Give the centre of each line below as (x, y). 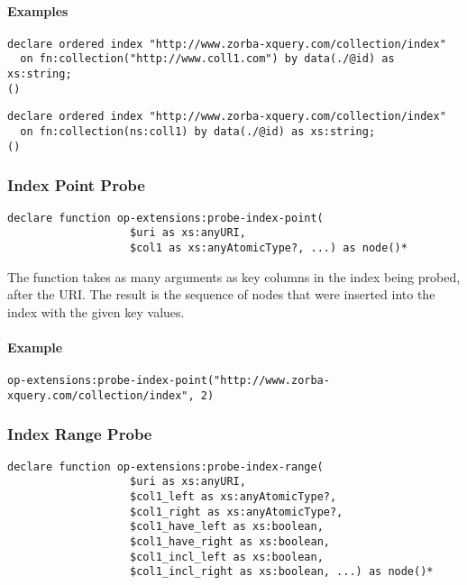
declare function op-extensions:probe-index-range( (165, 466)
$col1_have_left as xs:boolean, (227, 527)
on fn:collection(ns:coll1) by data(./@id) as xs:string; (198, 132)
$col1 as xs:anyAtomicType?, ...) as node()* (269, 247)
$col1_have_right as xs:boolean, (230, 541)
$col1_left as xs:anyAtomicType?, (233, 497)
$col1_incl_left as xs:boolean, (227, 557)
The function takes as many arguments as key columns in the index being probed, (234, 276)
